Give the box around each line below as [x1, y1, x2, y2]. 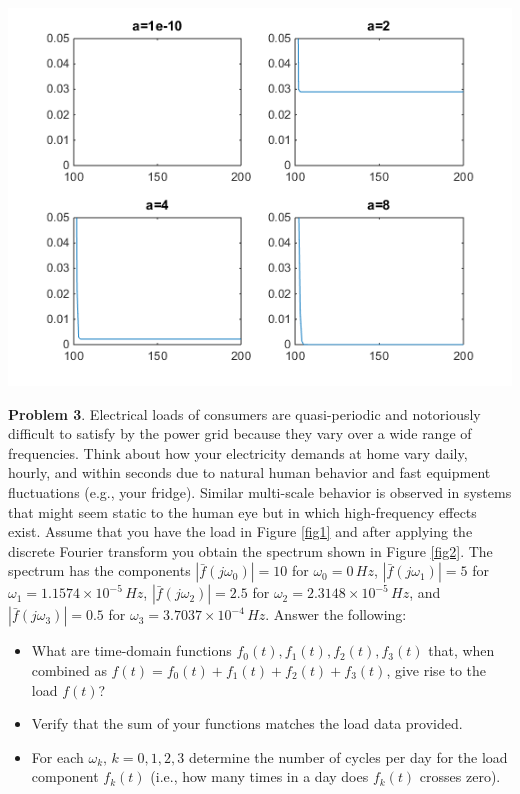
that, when [428, 640, 495, 661]
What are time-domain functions [31, 640, 232, 661]
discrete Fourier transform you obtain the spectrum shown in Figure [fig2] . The [8, 540, 493, 561]
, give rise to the [386, 659, 487, 680]
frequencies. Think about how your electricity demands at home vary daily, [8, 442, 468, 463]
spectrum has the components [8, 560, 191, 581]
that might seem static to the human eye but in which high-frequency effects [8, 501, 477, 522]
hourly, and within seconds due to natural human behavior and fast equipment [8, 462, 491, 483]
